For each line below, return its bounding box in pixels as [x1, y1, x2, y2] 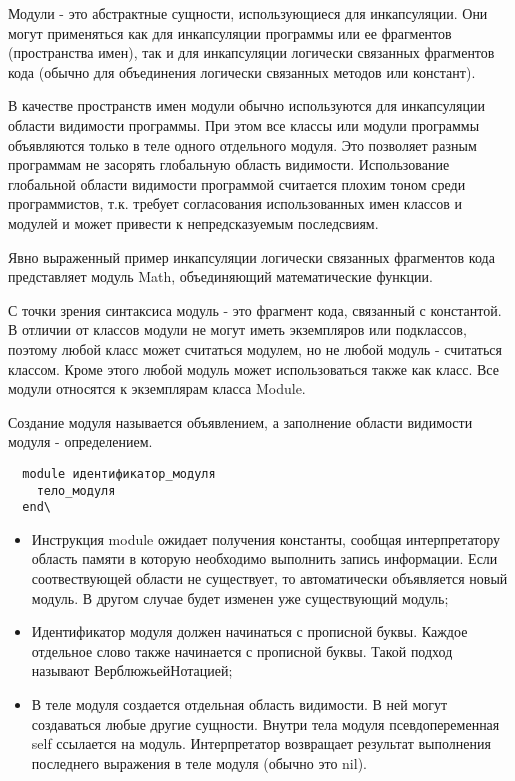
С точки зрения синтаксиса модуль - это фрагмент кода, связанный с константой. [8, 299, 502, 320]
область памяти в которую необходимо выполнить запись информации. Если [31, 548, 498, 569]
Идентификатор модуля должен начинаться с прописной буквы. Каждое [31, 621, 468, 642]
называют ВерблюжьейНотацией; [31, 660, 233, 681]
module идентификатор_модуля [22, 466, 216, 481]
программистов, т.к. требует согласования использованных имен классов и [8, 193, 463, 214]
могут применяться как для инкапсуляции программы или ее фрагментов [8, 22, 452, 43]
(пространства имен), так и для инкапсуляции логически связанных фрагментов [8, 42, 495, 63]
